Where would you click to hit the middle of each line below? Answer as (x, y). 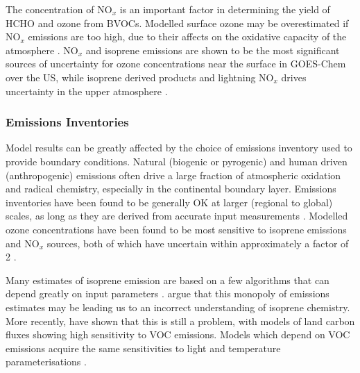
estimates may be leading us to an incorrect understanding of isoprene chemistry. (178, 307)
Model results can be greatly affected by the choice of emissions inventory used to (179, 148)
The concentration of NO (59, 9)
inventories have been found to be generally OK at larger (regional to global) (169, 202)
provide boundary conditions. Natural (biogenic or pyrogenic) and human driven (177, 161)
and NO (23, 243)
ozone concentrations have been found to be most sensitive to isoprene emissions (176, 229)
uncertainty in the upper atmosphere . (87, 91)
